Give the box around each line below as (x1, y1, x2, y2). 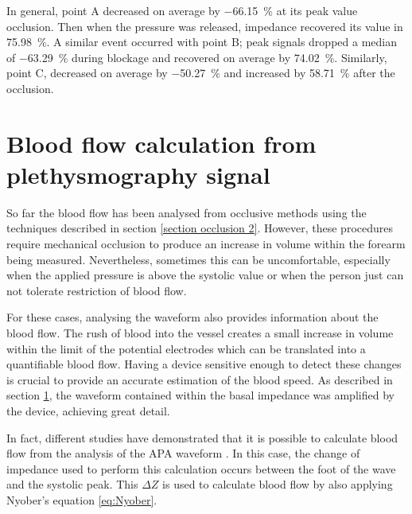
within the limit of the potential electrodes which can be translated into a (6, 340, 366, 356)
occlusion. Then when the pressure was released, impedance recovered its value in (6, 18, 403, 34)
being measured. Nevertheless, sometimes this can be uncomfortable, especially (6, 251, 391, 267)
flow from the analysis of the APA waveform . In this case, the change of (6, 445, 360, 461)
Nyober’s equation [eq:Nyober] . (6, 491, 157, 508)
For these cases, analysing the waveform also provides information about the (6, 309, 379, 325)
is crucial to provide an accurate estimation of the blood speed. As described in (6, 371, 393, 387)
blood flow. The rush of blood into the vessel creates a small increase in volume (6, 325, 394, 341)
